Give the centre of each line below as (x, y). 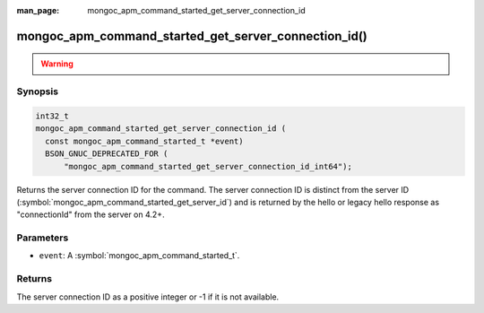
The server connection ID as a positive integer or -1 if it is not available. (148, 297)
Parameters (43, 238)
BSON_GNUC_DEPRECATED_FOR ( (107, 154)
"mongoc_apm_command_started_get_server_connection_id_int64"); (208, 166)
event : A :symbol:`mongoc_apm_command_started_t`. (139, 256)
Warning (57, 64)
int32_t (52, 116)
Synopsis (37, 91)
